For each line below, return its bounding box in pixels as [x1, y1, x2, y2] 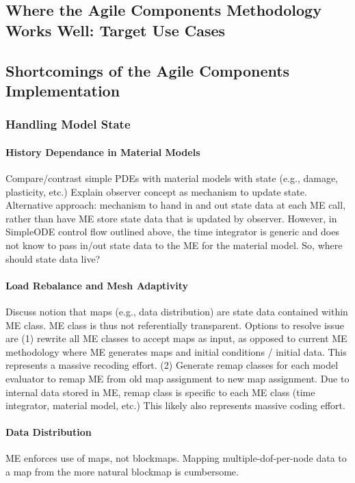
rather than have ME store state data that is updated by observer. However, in [5, 211, 337, 225]
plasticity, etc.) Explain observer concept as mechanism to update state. [5, 184, 307, 198]
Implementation [5, 79, 120, 101]
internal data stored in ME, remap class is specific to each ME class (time [5, 384, 315, 399]
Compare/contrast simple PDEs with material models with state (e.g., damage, [5, 170, 338, 185]
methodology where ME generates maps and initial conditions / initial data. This [5, 344, 347, 358]
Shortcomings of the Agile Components [5, 60, 290, 81]
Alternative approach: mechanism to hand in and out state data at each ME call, [5, 198, 346, 212]
